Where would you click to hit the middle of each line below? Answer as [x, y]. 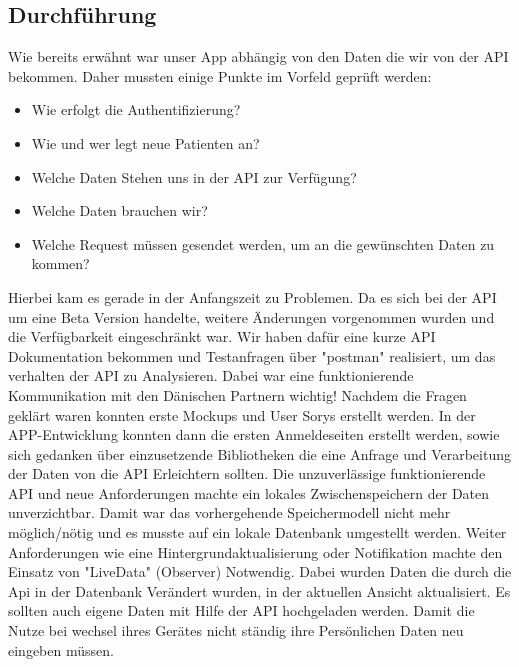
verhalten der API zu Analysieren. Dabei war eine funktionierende [211, 375]
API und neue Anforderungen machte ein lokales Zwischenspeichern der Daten [249, 492]
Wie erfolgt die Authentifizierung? [136, 109]
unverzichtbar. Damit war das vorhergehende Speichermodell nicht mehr [229, 512]
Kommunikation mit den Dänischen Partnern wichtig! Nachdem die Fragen [237, 394]
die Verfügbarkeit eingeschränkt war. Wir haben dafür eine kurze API [222, 336]
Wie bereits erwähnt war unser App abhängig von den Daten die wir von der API [258, 56]
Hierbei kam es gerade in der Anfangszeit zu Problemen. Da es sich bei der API [252, 296]
